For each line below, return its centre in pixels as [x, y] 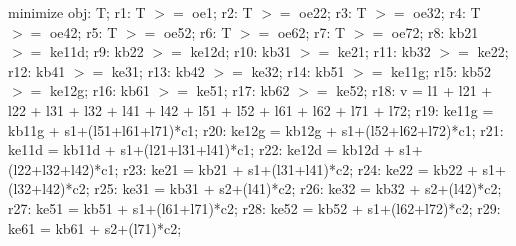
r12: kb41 [37, 70]
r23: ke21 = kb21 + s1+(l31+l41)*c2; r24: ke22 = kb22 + [300, 168]
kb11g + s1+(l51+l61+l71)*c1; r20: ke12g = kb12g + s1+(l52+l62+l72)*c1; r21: [256, 129]
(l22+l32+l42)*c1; [63, 168]
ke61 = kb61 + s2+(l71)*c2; [95, 227]
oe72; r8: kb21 [435, 31]
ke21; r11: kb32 [384, 51]
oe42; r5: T [83, 31]
